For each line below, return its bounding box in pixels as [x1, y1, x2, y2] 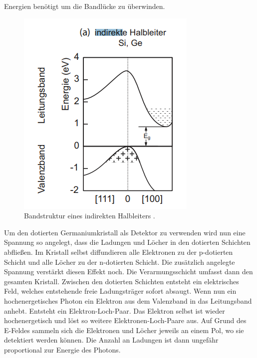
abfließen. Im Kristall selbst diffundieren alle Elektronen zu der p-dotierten [4, 246, 233, 257]
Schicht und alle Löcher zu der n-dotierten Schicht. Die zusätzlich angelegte [4, 256, 235, 267]
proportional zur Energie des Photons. [4, 344, 121, 355]
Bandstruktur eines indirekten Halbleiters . [24, 210, 155, 221]
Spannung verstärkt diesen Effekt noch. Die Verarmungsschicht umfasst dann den [4, 266, 253, 277]
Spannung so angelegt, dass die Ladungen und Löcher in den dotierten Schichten [4, 237, 251, 247]
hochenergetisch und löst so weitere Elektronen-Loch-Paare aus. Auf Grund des [4, 315, 247, 326]
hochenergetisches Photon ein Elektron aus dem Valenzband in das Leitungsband [4, 295, 252, 306]
